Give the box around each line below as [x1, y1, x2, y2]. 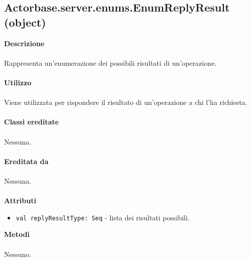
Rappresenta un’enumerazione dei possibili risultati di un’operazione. [4, 57, 217, 68]
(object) [4, 14, 46, 30]
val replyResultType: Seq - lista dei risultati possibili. [16, 212, 190, 222]
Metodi [4, 229, 30, 239]
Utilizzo [4, 77, 32, 87]
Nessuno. [4, 248, 32, 259]
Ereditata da [4, 156, 49, 166]
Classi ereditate [4, 116, 59, 127]
